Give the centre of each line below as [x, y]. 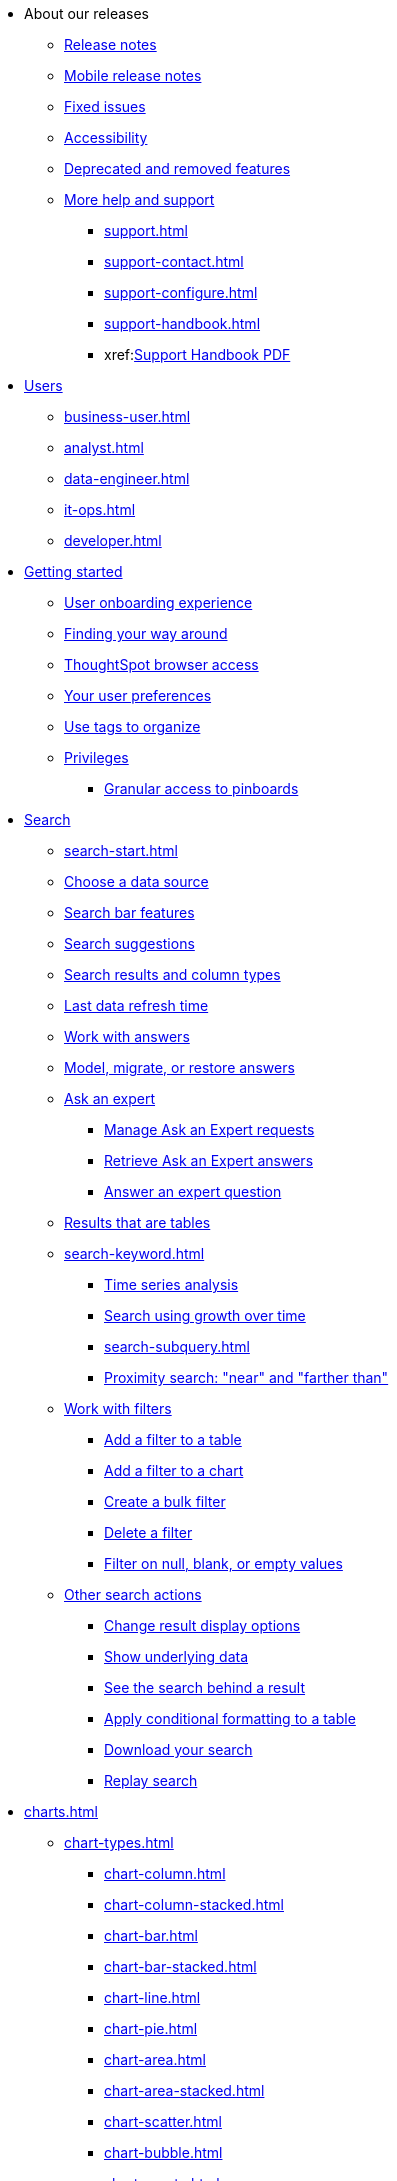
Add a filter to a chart [174, 1470]
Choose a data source [136, 881]
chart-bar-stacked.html [180, 1966]
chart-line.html [152, 1997]
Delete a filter [148, 1532]
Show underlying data [176, 1656]
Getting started [73, 571]
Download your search [178, 1749]
